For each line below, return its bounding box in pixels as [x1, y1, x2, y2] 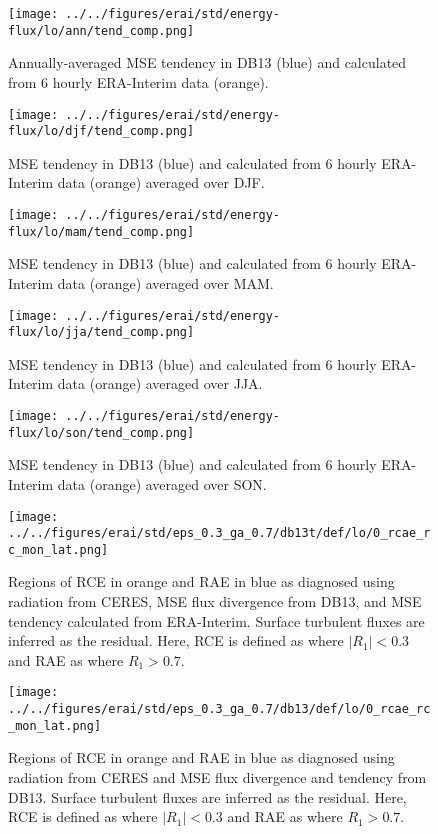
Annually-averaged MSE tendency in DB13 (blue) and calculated [8, 52, 407, 73]
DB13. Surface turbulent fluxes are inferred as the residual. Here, [8, 786, 407, 807]
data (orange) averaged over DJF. [57, 172, 265, 193]
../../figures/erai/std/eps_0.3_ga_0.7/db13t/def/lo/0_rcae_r [8, 526, 431, 541]
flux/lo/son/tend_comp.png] [8, 425, 195, 440]
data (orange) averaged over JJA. [57, 373, 263, 394]
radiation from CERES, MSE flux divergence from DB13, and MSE [8, 591, 422, 612]
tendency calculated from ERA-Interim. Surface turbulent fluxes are [8, 610, 425, 631]
